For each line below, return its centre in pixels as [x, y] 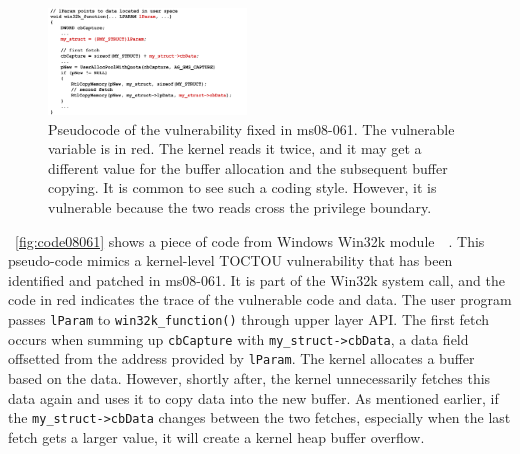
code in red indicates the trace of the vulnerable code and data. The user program [260, 299]
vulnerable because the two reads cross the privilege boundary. [240, 206]
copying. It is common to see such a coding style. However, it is [242, 187]
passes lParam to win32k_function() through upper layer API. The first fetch [249, 318]
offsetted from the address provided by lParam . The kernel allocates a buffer [241, 358]
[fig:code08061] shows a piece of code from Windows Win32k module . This [250, 240]
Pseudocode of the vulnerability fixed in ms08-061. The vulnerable [251, 128]
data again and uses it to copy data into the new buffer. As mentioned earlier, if [253, 397]
